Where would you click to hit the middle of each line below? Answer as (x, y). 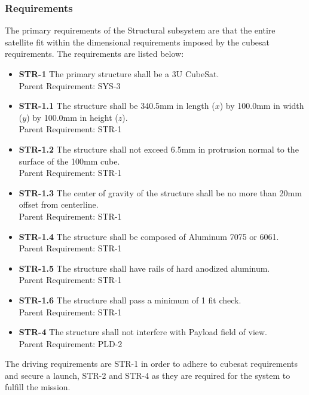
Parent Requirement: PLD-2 (71, 343)
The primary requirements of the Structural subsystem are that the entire (140, 30)
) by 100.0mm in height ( (72, 117)
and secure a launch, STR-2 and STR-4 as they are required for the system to (148, 375)
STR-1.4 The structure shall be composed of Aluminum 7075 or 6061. (149, 236)
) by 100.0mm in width (262, 106)
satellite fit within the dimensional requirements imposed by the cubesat (137, 42)
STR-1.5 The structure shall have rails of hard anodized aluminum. (144, 268)
